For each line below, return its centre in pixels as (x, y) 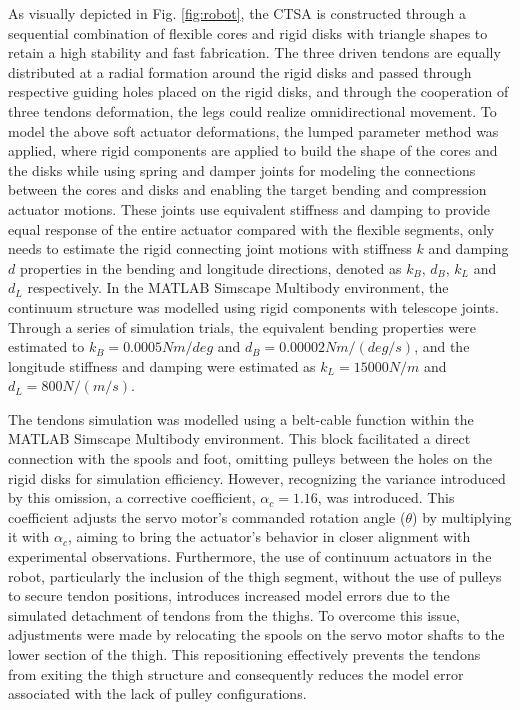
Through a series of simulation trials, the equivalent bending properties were (242, 326)
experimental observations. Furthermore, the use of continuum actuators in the (250, 556)
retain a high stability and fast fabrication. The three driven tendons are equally (254, 52)
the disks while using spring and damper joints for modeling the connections (242, 169)
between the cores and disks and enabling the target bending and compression (247, 189)
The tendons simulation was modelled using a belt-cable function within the (241, 418)
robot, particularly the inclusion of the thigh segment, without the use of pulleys (255, 575)
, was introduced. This (386, 497)
